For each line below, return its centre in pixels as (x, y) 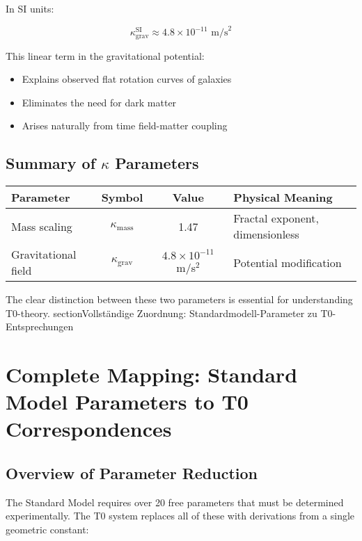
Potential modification (288, 262)
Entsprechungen (40, 326)
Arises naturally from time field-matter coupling (125, 126)
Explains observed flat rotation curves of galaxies (127, 79)
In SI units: (30, 8)
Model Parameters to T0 (127, 402)
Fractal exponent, (276, 218)
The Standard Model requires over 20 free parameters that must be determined (175, 502)
